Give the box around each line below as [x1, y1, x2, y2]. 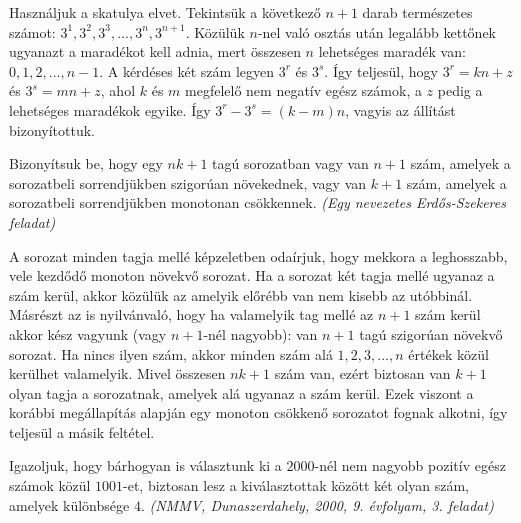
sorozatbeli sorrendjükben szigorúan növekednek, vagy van [9, 172, 367, 193]
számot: [9, 21, 56, 42]
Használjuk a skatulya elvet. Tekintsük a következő [9, 2, 321, 22]
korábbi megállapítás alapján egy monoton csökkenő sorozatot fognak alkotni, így [9, 402, 508, 423]
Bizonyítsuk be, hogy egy [9, 153, 163, 174]
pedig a [437, 80, 483, 101]
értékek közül [408, 343, 489, 364]
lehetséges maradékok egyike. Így [9, 99, 211, 120]
